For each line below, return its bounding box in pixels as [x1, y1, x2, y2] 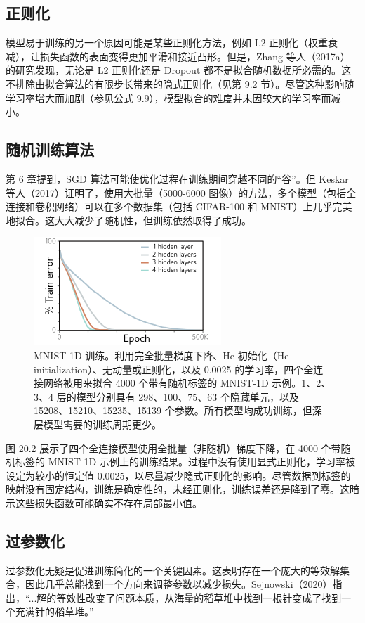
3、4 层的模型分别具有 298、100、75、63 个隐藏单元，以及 [34, 389, 299, 404]
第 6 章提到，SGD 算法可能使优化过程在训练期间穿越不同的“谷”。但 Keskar [6, 171, 349, 186]
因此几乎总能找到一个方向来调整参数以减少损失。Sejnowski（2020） [25, 577, 333, 591]
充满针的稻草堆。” [15, 604, 94, 619]
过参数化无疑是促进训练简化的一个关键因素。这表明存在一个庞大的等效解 [6, 563, 340, 577]
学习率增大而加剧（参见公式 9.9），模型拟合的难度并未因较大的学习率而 [6, 90, 331, 105]
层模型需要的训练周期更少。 [34, 416, 161, 431]
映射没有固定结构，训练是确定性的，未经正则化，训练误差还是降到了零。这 [6, 482, 350, 496]
